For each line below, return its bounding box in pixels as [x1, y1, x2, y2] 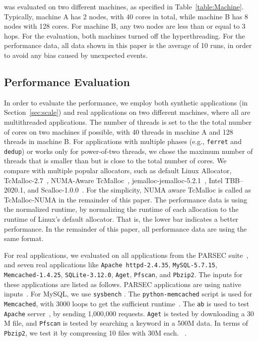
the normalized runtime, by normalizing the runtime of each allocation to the [4, 204, 239, 214]
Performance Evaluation [4, 74, 130, 89]
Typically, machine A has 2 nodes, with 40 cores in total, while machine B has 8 [4, 11, 248, 21]
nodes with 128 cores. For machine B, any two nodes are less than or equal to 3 [4, 21, 246, 31]
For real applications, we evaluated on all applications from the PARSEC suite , [4, 249, 249, 260]
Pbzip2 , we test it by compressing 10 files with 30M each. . [4, 327, 187, 338]
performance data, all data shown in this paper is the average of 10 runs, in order [4, 40, 252, 50]
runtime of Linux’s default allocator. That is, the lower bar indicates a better [4, 214, 239, 224]
